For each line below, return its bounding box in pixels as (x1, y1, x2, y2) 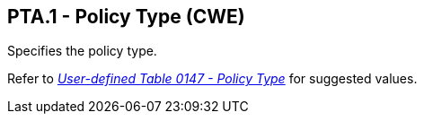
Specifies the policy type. (7, 43, 157, 59)
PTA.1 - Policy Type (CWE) (7, 5, 245, 28)
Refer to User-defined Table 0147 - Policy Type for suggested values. (7, 71, 418, 87)
